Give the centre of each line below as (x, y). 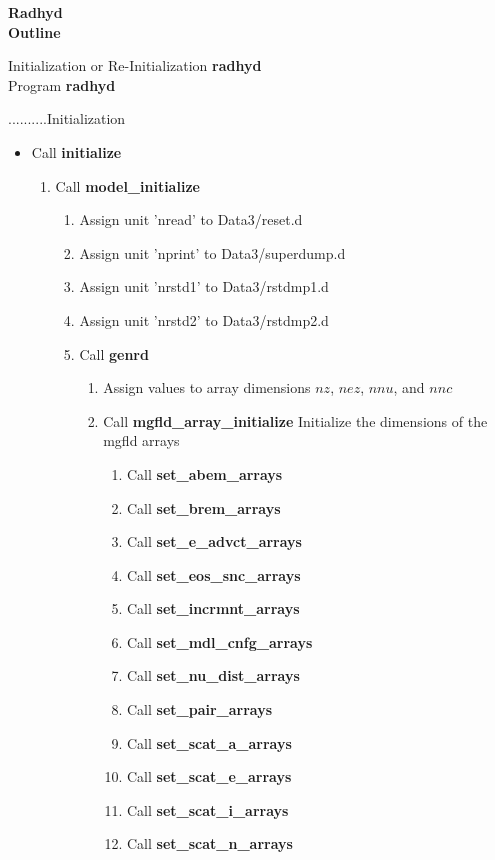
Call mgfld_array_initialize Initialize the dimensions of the (295, 420)
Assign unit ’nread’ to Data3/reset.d (191, 219)
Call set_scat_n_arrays (209, 843)
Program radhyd (62, 84)
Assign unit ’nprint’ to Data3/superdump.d (212, 252)
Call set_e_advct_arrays (214, 541)
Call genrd (114, 353)
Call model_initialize (127, 185)
